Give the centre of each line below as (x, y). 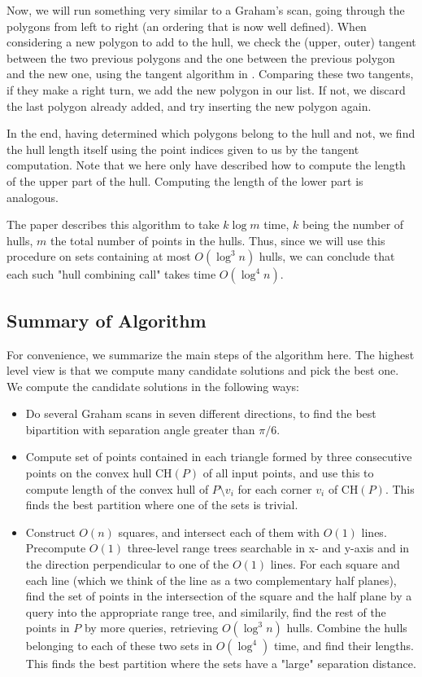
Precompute (56, 548)
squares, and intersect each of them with (219, 532)
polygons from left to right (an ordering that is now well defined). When (187, 26)
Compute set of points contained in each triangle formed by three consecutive (219, 457)
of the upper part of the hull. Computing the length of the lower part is (185, 180)
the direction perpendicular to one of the (127, 564)
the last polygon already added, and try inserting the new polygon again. (189, 106)
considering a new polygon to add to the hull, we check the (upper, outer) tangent (211, 42)
